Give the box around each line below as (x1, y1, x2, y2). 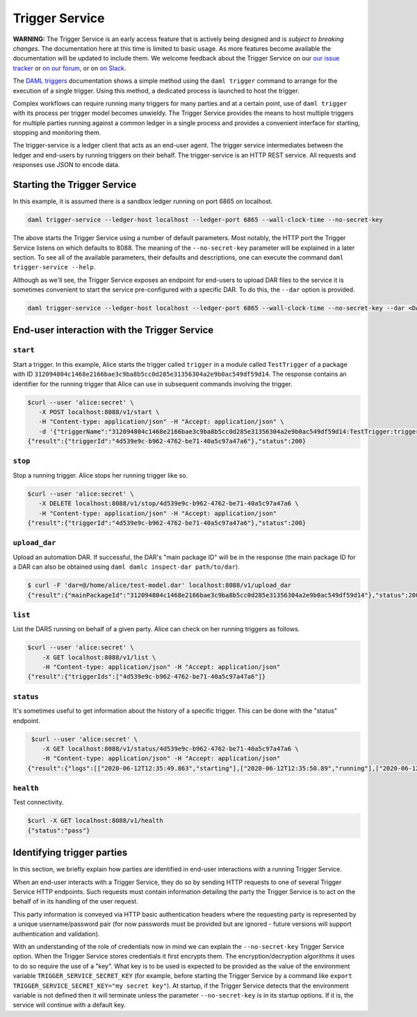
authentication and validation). (13, 929, 100, 938)
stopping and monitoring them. (13, 129, 101, 137)
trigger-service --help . (13, 263, 96, 271)
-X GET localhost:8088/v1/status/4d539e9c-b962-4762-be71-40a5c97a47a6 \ (42, 745, 299, 752)
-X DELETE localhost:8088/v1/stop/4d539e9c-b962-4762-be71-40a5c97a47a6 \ (38, 500, 299, 507)
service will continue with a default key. (13, 1001, 126, 1009)
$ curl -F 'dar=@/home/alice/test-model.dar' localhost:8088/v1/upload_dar (27, 581, 292, 590)
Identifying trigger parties (13, 846, 128, 859)
